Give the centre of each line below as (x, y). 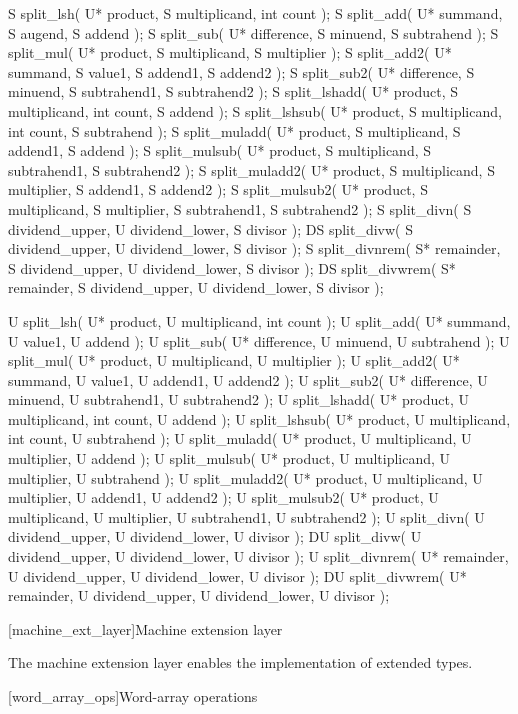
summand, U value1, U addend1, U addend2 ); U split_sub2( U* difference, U (248, 379)
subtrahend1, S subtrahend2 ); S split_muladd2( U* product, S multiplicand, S (251, 169)
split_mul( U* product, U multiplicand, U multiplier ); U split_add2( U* (234, 360)
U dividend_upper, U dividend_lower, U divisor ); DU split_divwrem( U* (237, 575)
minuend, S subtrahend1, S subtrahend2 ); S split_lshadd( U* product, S (233, 91)
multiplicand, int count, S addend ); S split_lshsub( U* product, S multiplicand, (255, 110)
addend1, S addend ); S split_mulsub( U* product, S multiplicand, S (220, 150)
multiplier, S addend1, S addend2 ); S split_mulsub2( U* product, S (218, 189)
